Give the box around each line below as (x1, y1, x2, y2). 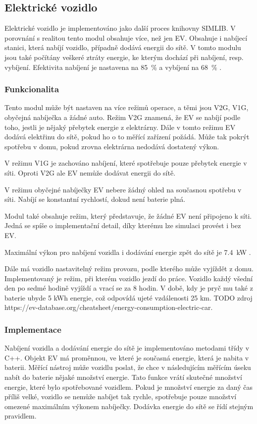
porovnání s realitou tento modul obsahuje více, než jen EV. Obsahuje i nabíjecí (4, 32, 248, 43)
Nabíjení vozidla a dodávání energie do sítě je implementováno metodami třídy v (4, 343, 250, 353)
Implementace (4, 323, 61, 335)
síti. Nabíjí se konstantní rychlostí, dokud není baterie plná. (4, 194, 186, 204)
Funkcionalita (4, 83, 59, 95)
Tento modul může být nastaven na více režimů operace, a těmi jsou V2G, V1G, (4, 102, 249, 113)
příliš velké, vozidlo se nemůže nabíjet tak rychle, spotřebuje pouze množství (4, 391, 237, 402)
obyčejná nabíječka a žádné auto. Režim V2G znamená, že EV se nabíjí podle (4, 112, 241, 122)
